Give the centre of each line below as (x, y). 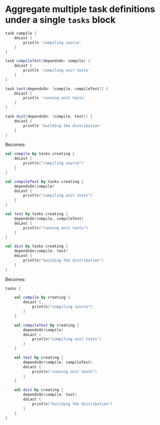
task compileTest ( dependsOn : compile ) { (48, 61)
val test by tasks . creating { (37, 214)
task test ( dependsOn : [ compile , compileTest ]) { (57, 89)
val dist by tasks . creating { (37, 246)
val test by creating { (39, 358)
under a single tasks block (60, 20)
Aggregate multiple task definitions (80, 9)
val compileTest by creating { (47, 325)
